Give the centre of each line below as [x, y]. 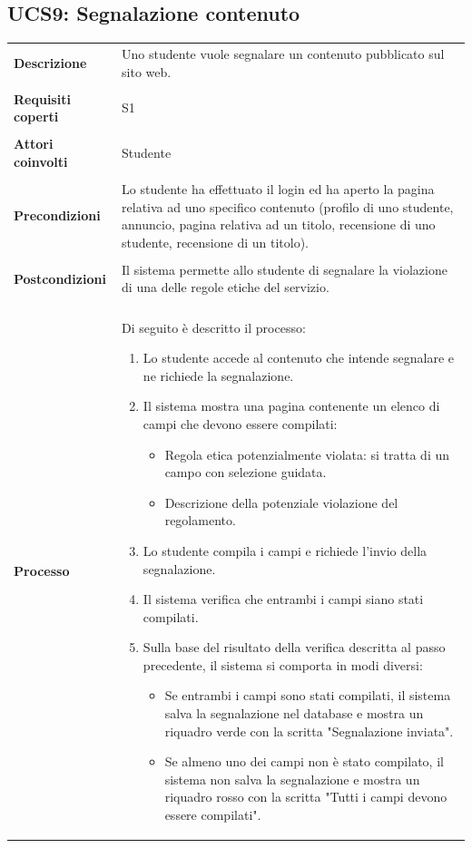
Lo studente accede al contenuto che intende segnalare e [299, 358]
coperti [36, 117]
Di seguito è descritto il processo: [214, 327]
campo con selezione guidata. [246, 472]
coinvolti [41, 161]
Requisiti [42, 98]
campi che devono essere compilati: [240, 423]
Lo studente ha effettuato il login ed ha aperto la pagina [278, 189]
